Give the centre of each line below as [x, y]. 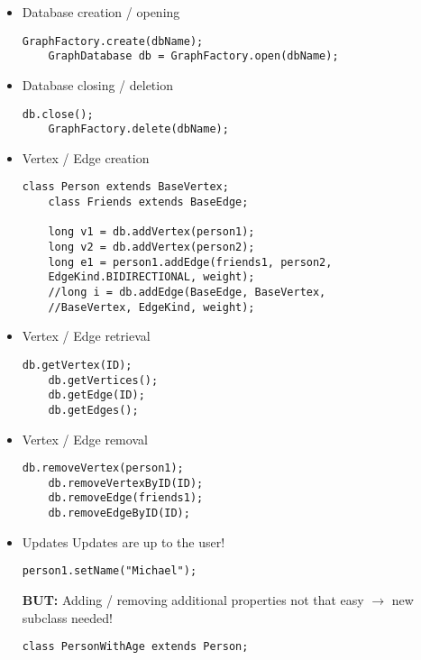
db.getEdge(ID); [96, 395]
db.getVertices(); [103, 380]
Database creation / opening [101, 12]
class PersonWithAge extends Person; [135, 647]
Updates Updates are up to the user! [124, 541]
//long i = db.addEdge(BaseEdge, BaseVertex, [187, 292]
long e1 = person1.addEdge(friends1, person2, [190, 262]
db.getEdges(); [93, 410]
